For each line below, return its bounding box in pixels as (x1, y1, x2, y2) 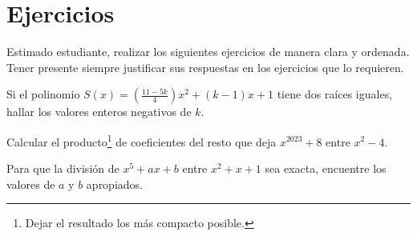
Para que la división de (6, 160, 119, 177)
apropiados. (86, 175, 143, 192)
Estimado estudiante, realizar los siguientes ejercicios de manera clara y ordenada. (6, 43, 410, 60)
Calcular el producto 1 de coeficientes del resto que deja (6, 130, 277, 150)
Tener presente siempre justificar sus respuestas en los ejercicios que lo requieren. (6, 58, 404, 75)
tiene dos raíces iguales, (277, 86, 393, 102)
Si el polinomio (6, 86, 80, 102)
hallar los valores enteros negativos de (6, 103, 192, 120)
